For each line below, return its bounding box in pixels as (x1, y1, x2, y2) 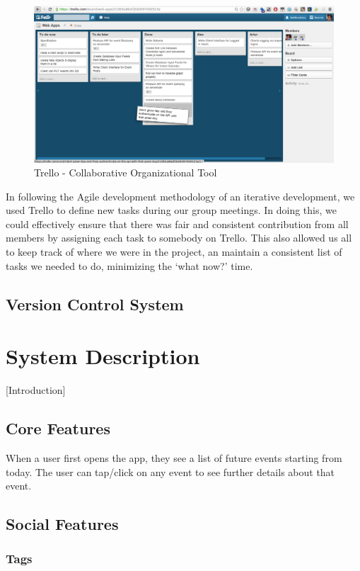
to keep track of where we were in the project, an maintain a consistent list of (6, 244, 342, 259)
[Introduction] (6, 383, 66, 397)
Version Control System (6, 293, 184, 315)
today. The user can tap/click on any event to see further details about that (6, 464, 335, 479)
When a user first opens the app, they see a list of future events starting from (6, 450, 342, 465)
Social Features (6, 513, 119, 535)
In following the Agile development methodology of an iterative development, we (6, 188, 355, 203)
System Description (6, 341, 200, 371)
